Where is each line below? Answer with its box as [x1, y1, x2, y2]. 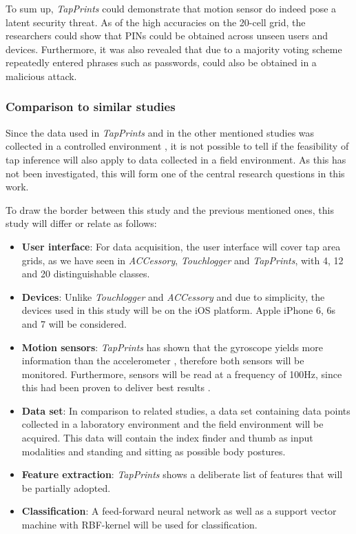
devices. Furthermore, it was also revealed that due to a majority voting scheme [6, 41, 342, 56]
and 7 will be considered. [21, 316, 127, 330]
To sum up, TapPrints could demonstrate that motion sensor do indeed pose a [6, 1, 337, 15]
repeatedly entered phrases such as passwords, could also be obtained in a [6, 55, 317, 70]
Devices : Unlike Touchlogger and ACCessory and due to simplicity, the [21, 289, 325, 304]
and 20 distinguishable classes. [21, 266, 150, 281]
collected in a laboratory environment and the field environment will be [21, 417, 324, 431]
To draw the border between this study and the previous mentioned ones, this [6, 202, 334, 217]
